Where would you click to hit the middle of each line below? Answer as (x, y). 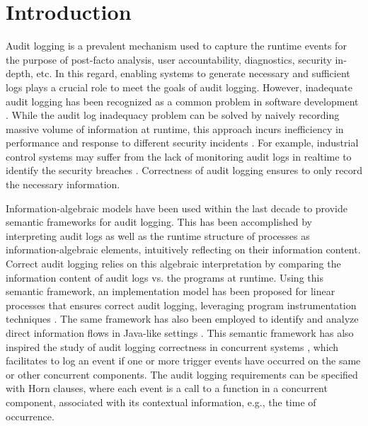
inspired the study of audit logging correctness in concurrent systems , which (172, 346)
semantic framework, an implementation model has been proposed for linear (171, 291)
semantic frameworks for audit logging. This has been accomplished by (159, 222)
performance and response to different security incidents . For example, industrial (182, 143)
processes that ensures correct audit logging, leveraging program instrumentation (181, 305)
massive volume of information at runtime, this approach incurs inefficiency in (175, 128)
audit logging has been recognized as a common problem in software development (182, 101)
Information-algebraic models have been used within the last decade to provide (177, 208)
